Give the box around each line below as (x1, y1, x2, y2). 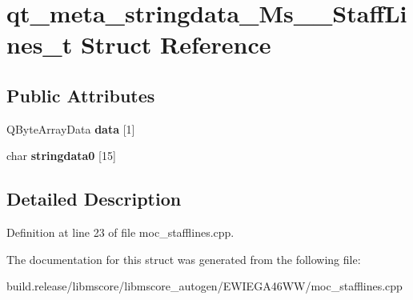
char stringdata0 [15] (6, 147, 116, 164)
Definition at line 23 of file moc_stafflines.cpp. (6, 224, 235, 241)
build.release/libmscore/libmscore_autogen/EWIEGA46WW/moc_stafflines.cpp (6, 278, 403, 294)
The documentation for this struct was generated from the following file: (6, 250, 361, 267)
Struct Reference (80, 28, 271, 61)
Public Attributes (6, 82, 155, 107)
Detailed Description (6, 186, 182, 211)
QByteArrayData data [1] (6, 120, 135, 137)
